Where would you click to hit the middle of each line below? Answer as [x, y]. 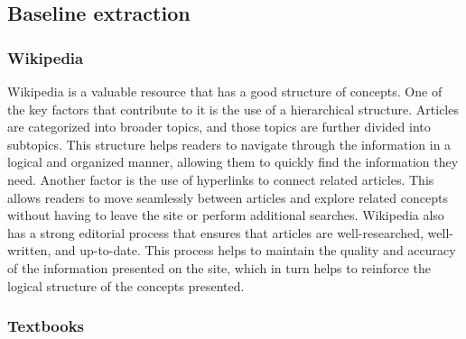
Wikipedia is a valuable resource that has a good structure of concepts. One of [225, 91]
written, [29, 250]
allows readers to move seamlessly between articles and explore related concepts [228, 197]
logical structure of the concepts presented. [126, 285]
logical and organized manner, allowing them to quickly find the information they [233, 162]
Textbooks [46, 326]
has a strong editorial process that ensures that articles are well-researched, [215, 232]
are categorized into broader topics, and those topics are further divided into [219, 127]
